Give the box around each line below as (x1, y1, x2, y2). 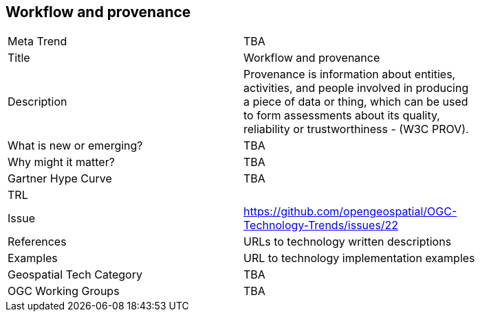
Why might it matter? (8, 155, 115, 169)
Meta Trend (8, 34, 67, 49)
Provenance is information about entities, (243, 67, 456, 82)
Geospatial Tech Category (8, 268, 142, 282)
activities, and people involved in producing (243, 81, 469, 95)
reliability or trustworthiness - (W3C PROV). (243, 122, 469, 137)
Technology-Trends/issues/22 (243, 218, 399, 233)
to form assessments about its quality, (243, 108, 440, 123)
